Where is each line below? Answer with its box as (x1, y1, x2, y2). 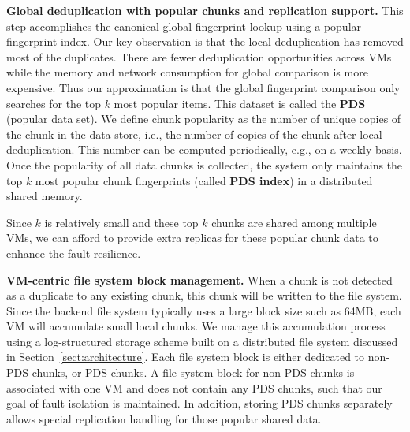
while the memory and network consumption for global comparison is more (6, 64, 368, 80)
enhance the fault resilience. (6, 244, 141, 261)
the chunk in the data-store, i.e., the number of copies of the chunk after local (6, 125, 382, 142)
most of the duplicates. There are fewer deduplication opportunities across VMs (6, 48, 392, 65)
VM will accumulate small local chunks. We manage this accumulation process (6, 318, 386, 334)
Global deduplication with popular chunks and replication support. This (6, 2, 404, 18)
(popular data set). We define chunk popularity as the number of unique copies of (6, 110, 401, 127)
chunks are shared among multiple (211, 214, 377, 230)
